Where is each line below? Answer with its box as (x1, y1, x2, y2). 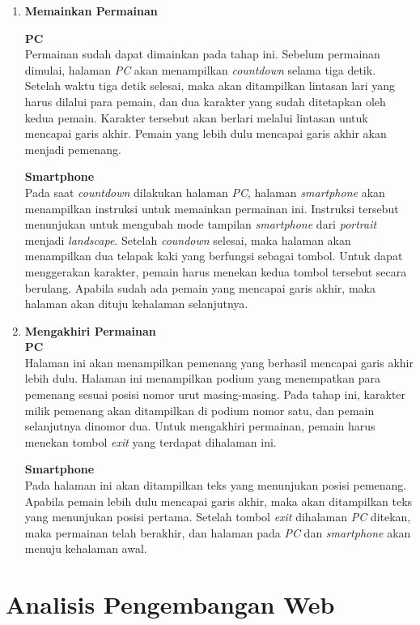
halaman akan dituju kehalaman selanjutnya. (24, 295, 248, 312)
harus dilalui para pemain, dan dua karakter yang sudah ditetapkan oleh (24, 92, 386, 109)
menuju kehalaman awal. (24, 540, 147, 557)
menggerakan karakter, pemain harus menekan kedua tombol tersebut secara (24, 263, 407, 280)
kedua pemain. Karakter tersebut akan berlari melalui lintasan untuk (24, 109, 368, 126)
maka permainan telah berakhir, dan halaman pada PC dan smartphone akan (24, 524, 411, 541)
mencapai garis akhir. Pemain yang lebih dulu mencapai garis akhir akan (24, 125, 387, 142)
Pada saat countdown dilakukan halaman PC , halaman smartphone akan (24, 183, 385, 200)
